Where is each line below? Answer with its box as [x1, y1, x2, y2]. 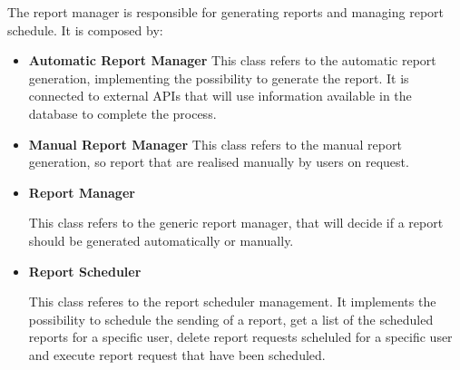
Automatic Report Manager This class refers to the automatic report [28, 51, 436, 70]
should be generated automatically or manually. [28, 230, 294, 249]
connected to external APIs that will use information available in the [28, 86, 412, 105]
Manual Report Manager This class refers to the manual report [28, 134, 402, 153]
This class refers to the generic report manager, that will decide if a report [28, 213, 444, 232]
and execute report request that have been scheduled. [28, 345, 326, 364]
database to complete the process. [28, 103, 217, 122]
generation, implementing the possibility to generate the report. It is [28, 68, 409, 87]
